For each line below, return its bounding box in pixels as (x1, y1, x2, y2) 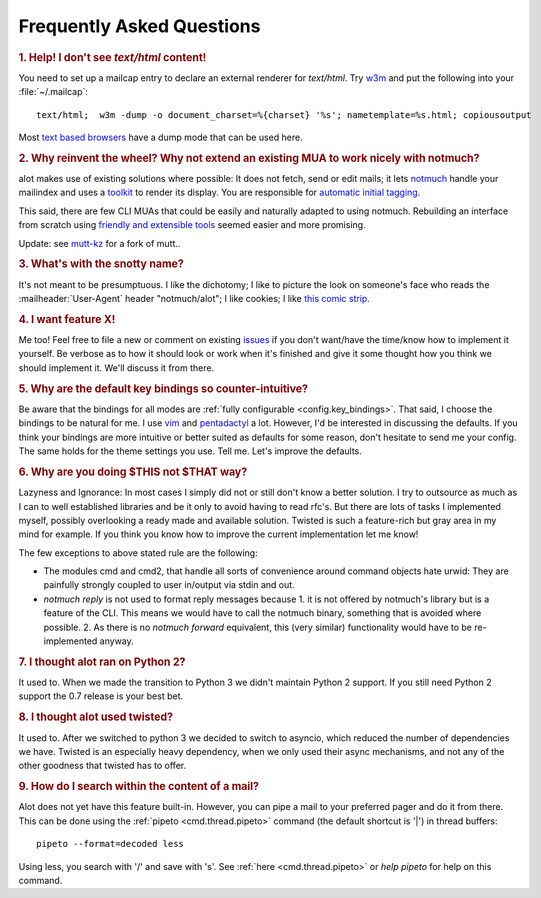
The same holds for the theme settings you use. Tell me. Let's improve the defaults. (18, 445, 362, 457)
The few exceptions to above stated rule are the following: (18, 546, 259, 559)
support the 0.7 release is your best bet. (18, 690, 184, 702)
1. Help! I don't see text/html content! (18, 50, 207, 64)
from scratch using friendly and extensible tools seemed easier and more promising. (18, 219, 366, 231)
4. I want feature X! (18, 312, 116, 326)
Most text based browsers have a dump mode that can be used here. (18, 131, 304, 143)
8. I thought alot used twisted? (18, 710, 174, 724)
